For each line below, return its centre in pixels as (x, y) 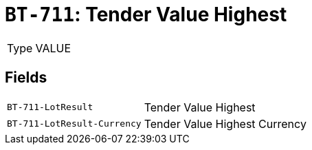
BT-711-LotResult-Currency (74, 124)
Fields (26, 78)
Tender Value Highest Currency (225, 124)
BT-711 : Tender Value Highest (146, 14)
